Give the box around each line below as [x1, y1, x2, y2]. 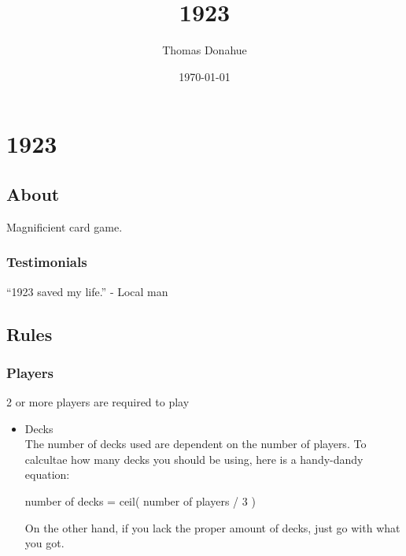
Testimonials [6, 252, 87, 272]
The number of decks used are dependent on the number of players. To [24, 436, 367, 452]
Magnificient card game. [6, 218, 123, 235]
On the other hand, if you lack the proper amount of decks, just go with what [24, 519, 400, 536]
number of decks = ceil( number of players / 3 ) [24, 493, 256, 510]
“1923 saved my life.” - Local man [6, 283, 168, 299]
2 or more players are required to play [6, 394, 190, 410]
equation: [24, 466, 70, 483]
